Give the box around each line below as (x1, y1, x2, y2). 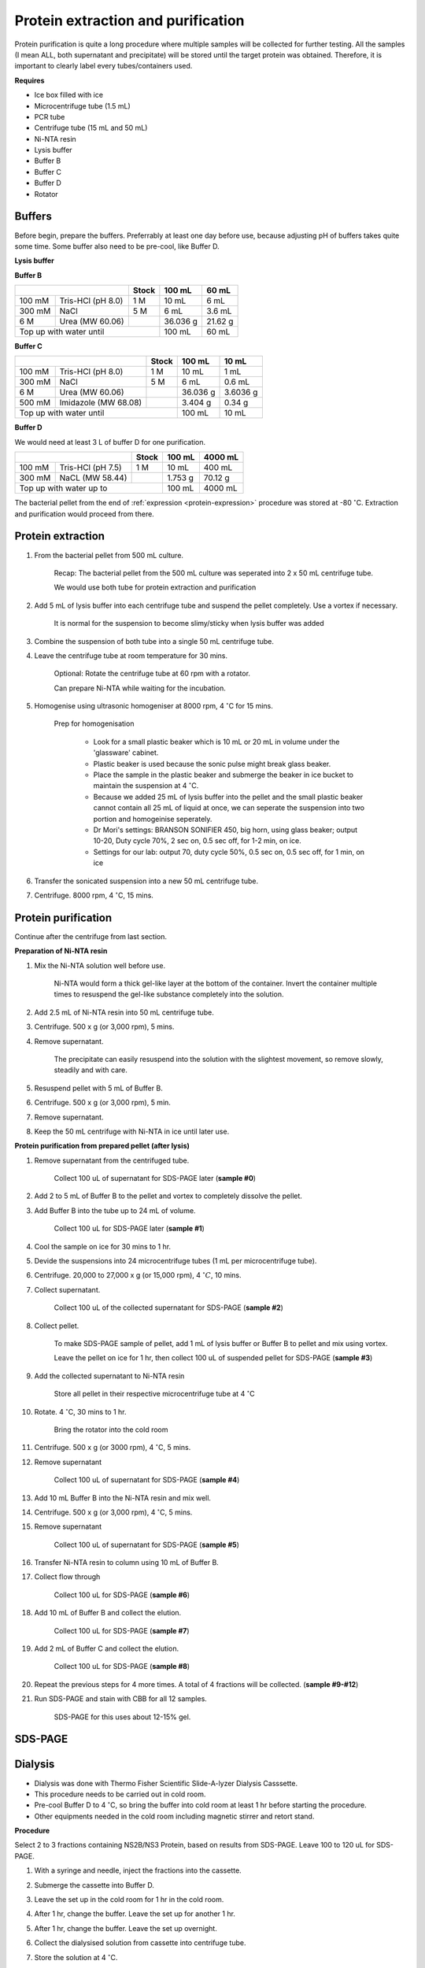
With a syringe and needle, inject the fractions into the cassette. (34, 1866, 242, 1875)
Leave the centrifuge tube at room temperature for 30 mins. (34, 650, 228, 660)
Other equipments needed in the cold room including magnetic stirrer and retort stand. (34, 1811, 315, 1821)
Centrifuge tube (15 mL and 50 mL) (34, 123, 148, 133)
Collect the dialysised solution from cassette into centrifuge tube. (34, 1938, 246, 1948)
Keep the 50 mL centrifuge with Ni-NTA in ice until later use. (34, 1126, 230, 1136)
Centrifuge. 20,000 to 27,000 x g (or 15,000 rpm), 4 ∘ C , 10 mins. (34, 1270, 242, 1280)
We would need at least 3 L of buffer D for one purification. (14, 437, 206, 446)
